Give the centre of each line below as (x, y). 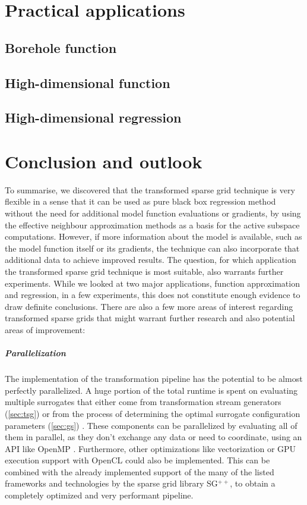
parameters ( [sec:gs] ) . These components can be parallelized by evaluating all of (151, 425)
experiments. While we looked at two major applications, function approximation (152, 283)
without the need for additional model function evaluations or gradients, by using (153, 213)
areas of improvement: (45, 329)
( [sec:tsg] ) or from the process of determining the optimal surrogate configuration (153, 413)
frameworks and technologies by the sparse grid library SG (111, 483)
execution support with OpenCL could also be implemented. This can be (137, 460)
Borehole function (61, 47)
